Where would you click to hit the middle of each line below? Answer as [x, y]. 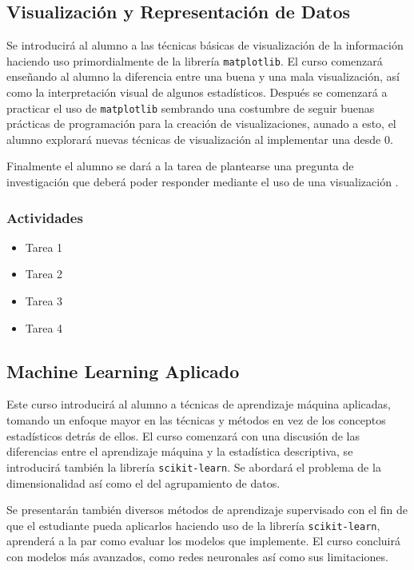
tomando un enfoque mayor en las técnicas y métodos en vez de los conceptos [196, 420]
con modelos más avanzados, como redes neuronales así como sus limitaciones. [197, 556]
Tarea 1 [44, 247]
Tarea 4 [44, 327]
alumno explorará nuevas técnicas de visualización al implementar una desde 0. [200, 139]
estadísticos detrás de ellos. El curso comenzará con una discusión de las [183, 435]
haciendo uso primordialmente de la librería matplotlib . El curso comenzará [195, 60]
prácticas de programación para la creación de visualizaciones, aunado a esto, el [201, 124]
